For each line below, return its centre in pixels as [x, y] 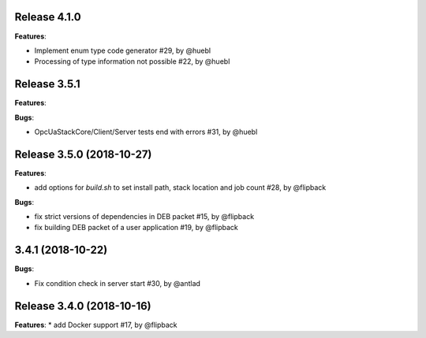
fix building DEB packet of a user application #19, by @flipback [136, 228]
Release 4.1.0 [48, 17]
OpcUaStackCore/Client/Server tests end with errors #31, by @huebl [146, 132]
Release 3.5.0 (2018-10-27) [83, 154]
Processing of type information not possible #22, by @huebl [132, 61]
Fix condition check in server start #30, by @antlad [118, 283]
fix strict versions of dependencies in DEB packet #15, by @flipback [144, 217]
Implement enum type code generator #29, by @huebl [123, 50]
